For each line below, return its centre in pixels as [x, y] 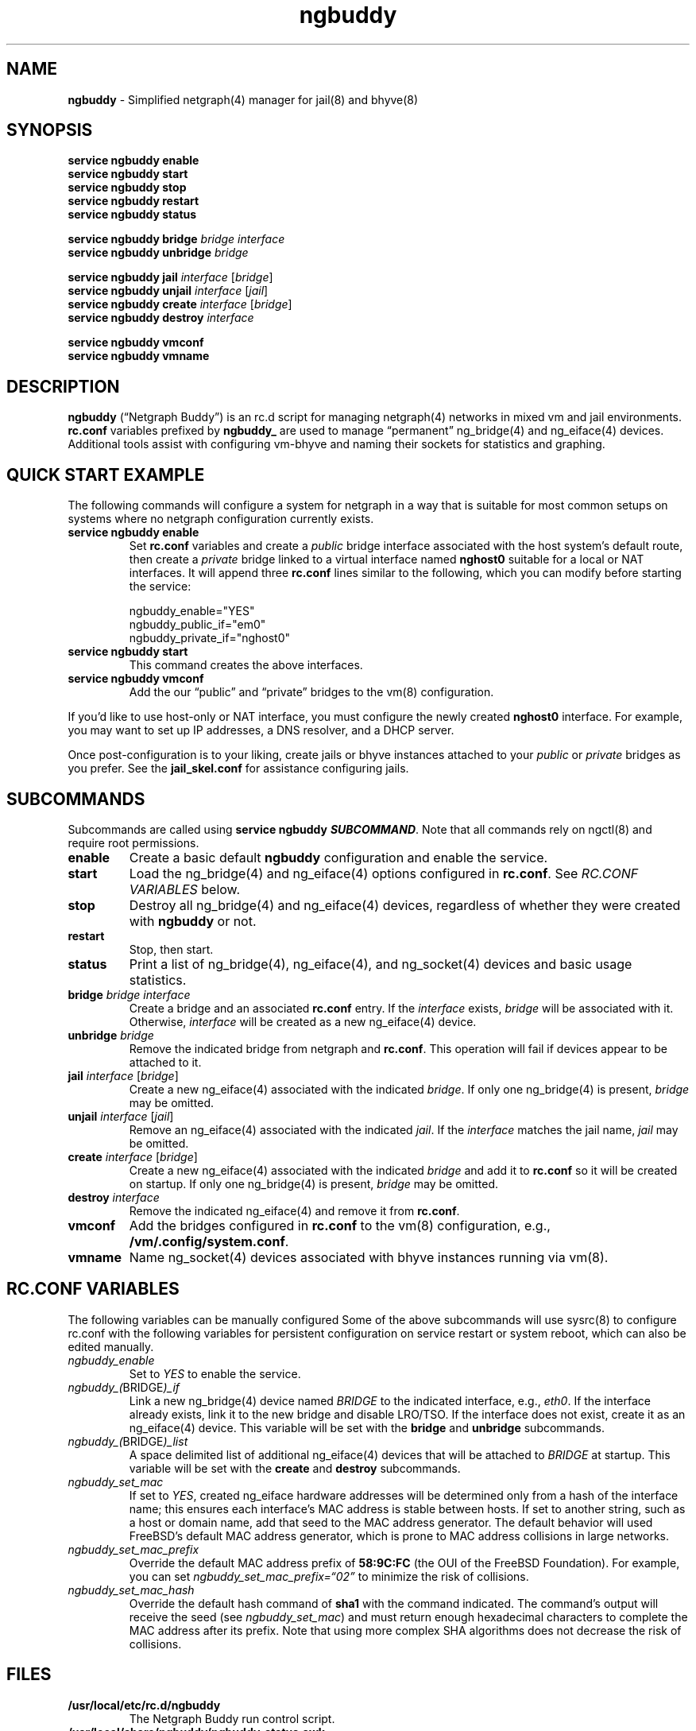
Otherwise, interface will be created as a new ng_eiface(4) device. [303, 1021]
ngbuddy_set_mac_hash [131, 1590]
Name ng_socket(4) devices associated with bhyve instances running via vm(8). [369, 1257]
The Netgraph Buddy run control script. [232, 1718]
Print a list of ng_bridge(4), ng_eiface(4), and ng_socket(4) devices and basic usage [381, 964]
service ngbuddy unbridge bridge [158, 253]
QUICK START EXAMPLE [106, 474]
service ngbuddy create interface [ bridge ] [180, 304]
